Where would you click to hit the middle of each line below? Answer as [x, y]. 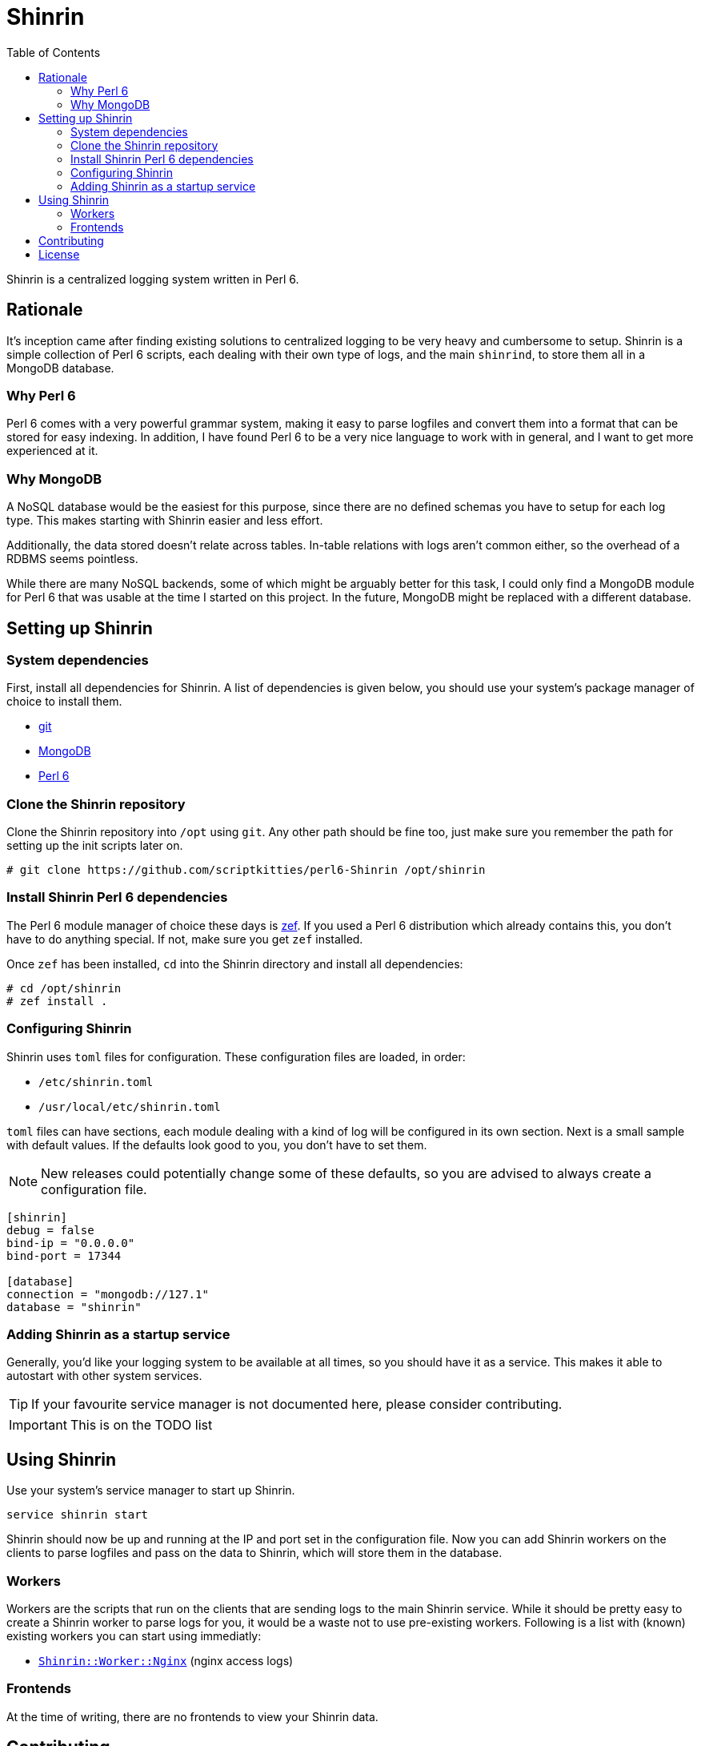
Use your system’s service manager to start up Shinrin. [151, 1491]
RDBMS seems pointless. [72, 559]
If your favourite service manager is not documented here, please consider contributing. [297, 1404]
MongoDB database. [60, 368]
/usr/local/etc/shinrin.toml [130, 1106]
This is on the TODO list [141, 1425]
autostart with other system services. [104, 1376]
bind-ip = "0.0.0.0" [71, 1243]
